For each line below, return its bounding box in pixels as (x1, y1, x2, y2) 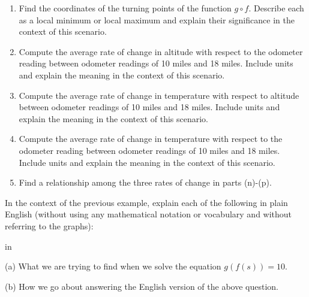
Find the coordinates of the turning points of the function (19, 2, 232, 14)
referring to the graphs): (5, 219, 94, 232)
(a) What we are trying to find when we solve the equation (5, 260, 221, 272)
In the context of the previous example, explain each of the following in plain (5, 196, 288, 208)
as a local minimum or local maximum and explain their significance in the (19, 13, 295, 26)
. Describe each (248, 2, 304, 14)
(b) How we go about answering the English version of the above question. (5, 280, 278, 292)
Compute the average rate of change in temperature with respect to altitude (19, 89, 299, 101)
